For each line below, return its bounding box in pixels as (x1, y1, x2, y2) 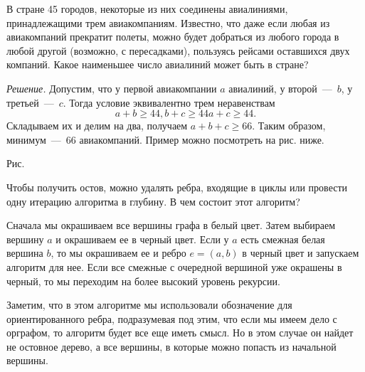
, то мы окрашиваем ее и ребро (51, 245, 186, 260)
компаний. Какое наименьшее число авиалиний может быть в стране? (6, 57, 309, 72)
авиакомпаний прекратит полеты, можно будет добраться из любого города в (6, 29, 339, 44)
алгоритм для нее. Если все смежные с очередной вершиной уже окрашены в (6, 259, 342, 274)
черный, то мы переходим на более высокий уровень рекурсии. (6, 273, 280, 288)
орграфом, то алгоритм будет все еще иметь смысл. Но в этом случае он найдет (6, 325, 354, 340)
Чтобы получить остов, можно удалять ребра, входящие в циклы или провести (6, 179, 348, 194)
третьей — (6, 95, 54, 110)
